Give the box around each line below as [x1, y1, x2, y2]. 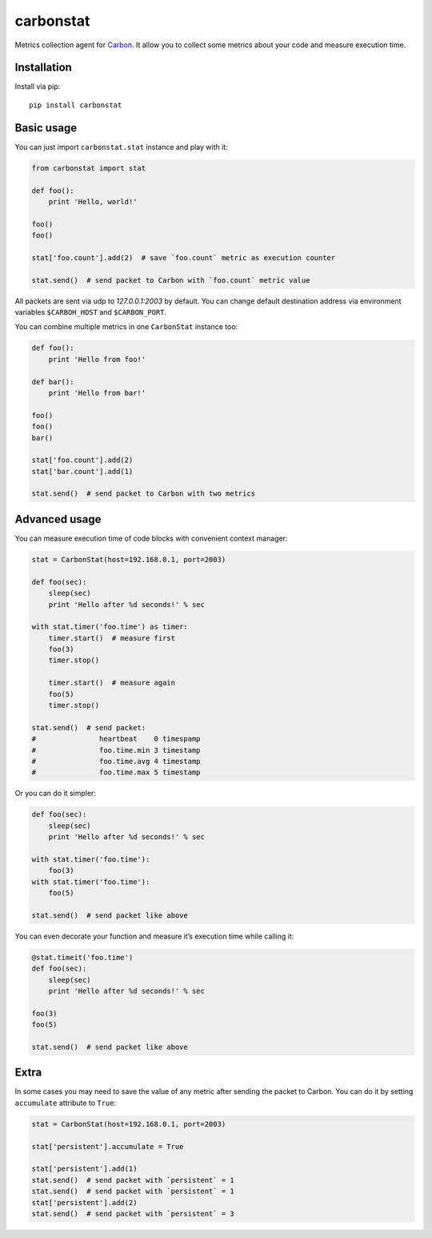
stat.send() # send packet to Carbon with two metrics [31, 489, 256, 498]
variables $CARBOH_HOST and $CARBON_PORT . [14, 307, 167, 317]
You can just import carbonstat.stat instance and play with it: [14, 142, 228, 151]
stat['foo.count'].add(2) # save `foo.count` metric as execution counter [31, 253, 336, 262]
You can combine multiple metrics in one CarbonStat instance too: [14, 322, 238, 332]
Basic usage [14, 121, 78, 135]
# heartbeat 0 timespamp [31, 734, 201, 744]
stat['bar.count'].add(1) [31, 467, 134, 476]
